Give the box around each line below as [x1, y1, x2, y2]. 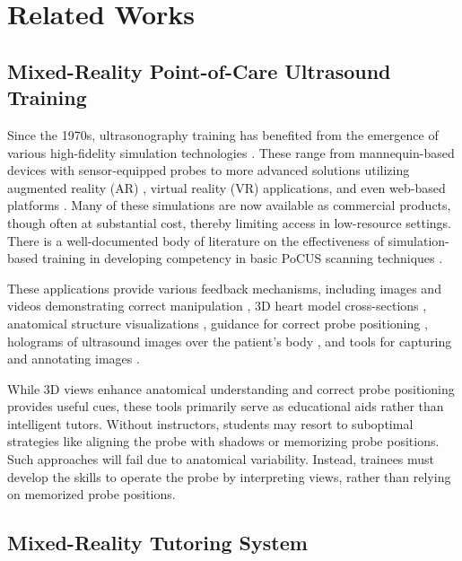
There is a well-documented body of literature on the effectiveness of [7, 231, 384, 250]
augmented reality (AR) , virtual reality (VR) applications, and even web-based [7, 178, 446, 197]
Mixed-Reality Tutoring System [7, 529, 308, 557]
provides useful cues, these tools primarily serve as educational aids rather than [7, 397, 444, 416]
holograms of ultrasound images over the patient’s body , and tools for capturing [7, 331, 452, 350]
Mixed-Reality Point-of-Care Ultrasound [7, 57, 391, 84]
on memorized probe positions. [7, 485, 176, 504]
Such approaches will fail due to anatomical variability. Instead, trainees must [7, 450, 435, 469]
